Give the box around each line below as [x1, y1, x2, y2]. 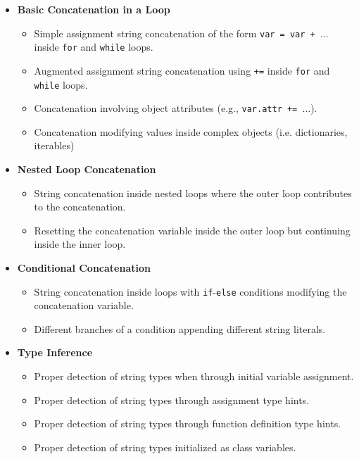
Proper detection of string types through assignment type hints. [34, 392, 310, 407]
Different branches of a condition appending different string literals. [34, 321, 326, 336]
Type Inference [17, 345, 93, 360]
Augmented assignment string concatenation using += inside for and [34, 63, 330, 77]
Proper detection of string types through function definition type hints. [34, 416, 341, 431]
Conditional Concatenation [17, 260, 151, 275]
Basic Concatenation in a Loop [17, 2, 170, 16]
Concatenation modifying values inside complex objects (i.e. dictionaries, [34, 124, 348, 139]
